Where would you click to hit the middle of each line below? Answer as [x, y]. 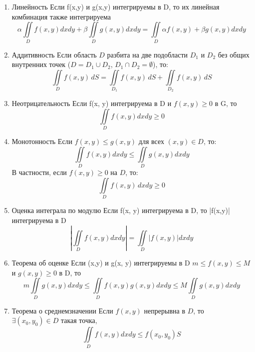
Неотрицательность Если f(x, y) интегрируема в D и [92, 103]
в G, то [226, 103]
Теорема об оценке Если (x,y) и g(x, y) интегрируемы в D [101, 263]
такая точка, [79, 320]
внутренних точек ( [41, 64]
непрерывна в [164, 310]
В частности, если [39, 172]
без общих [234, 54]
